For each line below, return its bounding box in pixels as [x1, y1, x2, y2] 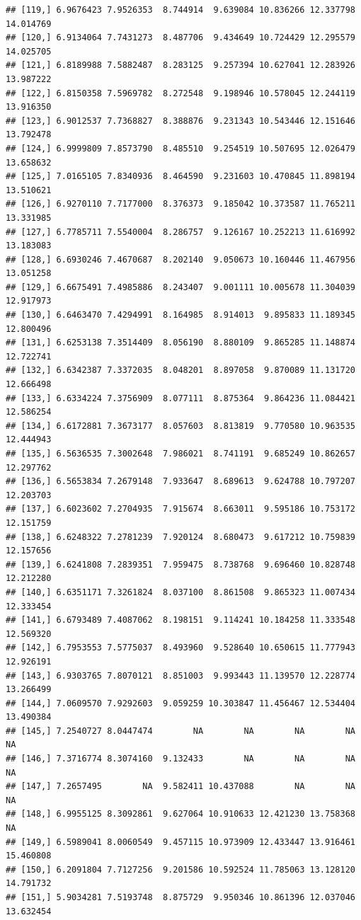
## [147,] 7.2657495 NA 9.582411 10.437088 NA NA [6, 781, 355, 792]
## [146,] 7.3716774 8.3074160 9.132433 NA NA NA [6, 754, 355, 764]
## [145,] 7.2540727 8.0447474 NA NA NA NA [6, 725, 355, 736]
